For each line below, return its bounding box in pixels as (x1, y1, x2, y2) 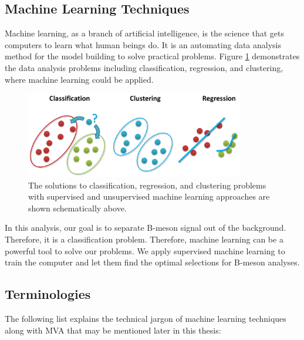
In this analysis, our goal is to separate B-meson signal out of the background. (5, 221, 286, 234)
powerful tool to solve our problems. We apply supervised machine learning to (5, 244, 285, 257)
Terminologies (5, 285, 91, 303)
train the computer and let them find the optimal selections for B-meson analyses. (5, 256, 300, 268)
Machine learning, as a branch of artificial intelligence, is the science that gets (5, 27, 285, 39)
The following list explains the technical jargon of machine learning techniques (5, 312, 286, 324)
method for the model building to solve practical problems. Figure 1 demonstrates (5, 50, 300, 62)
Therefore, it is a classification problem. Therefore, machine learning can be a (5, 233, 283, 245)
